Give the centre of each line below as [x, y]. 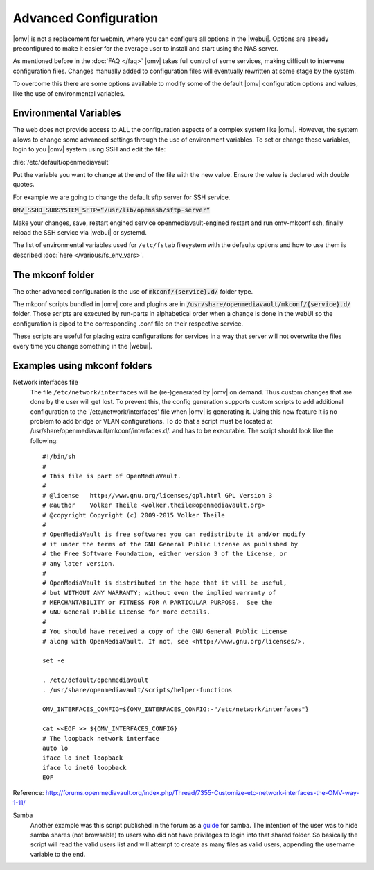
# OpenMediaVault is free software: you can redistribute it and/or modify [174, 534]
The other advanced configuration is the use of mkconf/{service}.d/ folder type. [133, 291]
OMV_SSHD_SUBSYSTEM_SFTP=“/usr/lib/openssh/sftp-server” [112, 210]
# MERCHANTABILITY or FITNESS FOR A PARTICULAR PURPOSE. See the [158, 603]
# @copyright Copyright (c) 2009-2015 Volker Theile [134, 515]
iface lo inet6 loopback [84, 768]
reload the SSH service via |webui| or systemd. [80, 232]
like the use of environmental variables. [69, 93]
